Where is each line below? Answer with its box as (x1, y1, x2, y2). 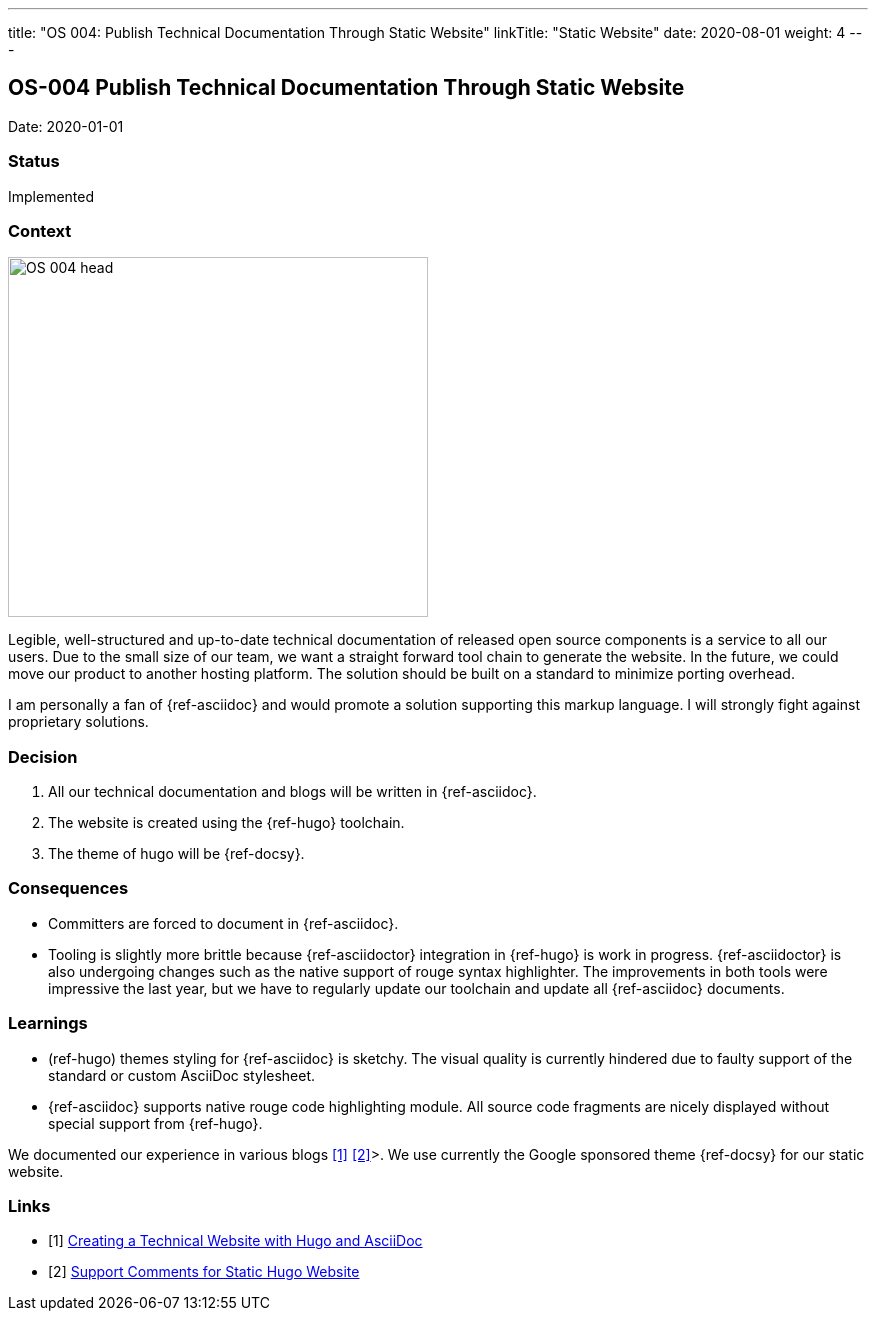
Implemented (8, 187, 95, 205)
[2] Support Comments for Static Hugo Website (48, 1263, 360, 1281)
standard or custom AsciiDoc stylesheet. (48, 1066, 316, 1084)
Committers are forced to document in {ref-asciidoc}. (48, 914, 399, 932)
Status (8, 151, 60, 172)
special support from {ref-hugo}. (48, 1114, 263, 1132)
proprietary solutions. (8, 713, 149, 731)
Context (8, 220, 72, 241)
